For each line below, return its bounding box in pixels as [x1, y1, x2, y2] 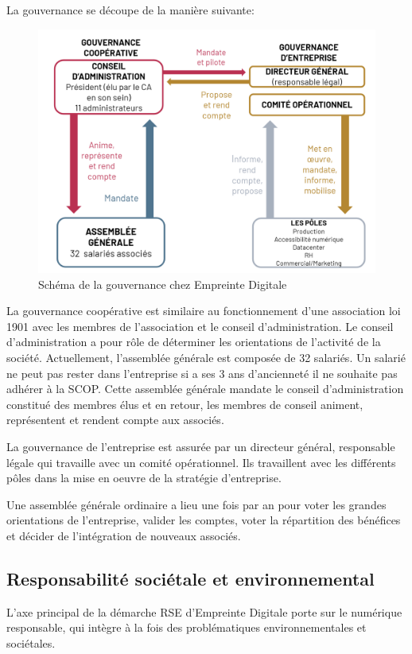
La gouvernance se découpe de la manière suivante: [6, 2, 255, 18]
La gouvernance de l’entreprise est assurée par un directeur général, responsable [6, 438, 395, 454]
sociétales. [6, 634, 56, 651]
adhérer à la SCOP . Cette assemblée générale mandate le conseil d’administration [6, 380, 404, 397]
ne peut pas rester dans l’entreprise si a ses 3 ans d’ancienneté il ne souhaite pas [6, 364, 398, 381]
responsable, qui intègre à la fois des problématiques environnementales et [6, 619, 367, 636]
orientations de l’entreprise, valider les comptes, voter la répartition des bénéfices [6, 512, 401, 528]
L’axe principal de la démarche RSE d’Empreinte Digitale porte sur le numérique [6, 603, 402, 620]
